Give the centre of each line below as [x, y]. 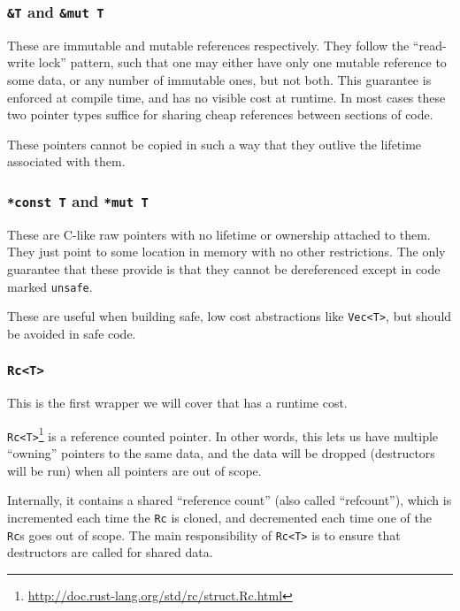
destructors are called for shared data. [110, 552]
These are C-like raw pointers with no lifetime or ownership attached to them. [219, 234]
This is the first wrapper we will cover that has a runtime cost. [177, 403]
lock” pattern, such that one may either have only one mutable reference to [242, 62]
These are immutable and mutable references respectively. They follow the [208, 45]
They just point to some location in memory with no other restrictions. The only [226, 252]
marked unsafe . [50, 286]
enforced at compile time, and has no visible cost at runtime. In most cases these [226, 97]
